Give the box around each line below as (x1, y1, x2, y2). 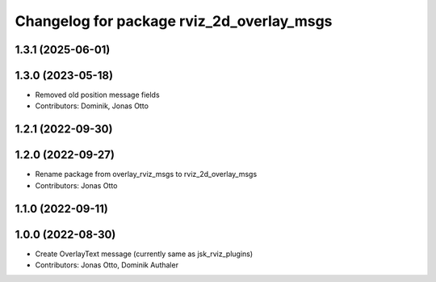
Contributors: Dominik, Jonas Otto (35, 101, 149, 111)
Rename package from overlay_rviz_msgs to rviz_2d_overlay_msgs (35, 170, 258, 179)
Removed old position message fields (35, 90, 161, 100)
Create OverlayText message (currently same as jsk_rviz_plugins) (35, 249, 254, 259)
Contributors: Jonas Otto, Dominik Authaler (35, 260, 179, 270)
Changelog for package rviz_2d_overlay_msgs (15, 12, 333, 30)
